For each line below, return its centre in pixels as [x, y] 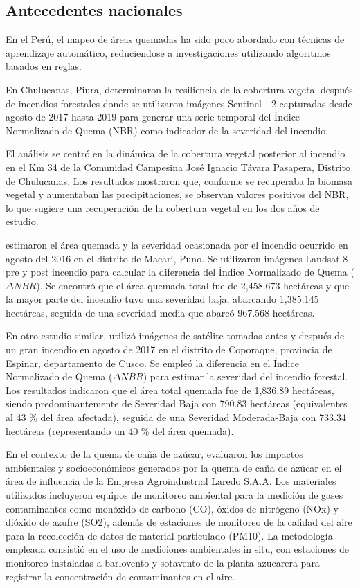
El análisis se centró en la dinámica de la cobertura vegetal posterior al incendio [175, 153]
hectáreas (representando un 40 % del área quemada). [120, 430]
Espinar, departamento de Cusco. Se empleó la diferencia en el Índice [152, 363]
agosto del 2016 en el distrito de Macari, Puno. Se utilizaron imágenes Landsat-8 [177, 258]
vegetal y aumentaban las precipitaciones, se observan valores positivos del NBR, [177, 194]
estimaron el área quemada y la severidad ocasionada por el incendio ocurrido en [177, 244]
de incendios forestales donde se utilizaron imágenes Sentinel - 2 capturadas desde [179, 103]
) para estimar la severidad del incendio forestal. [245, 376]
